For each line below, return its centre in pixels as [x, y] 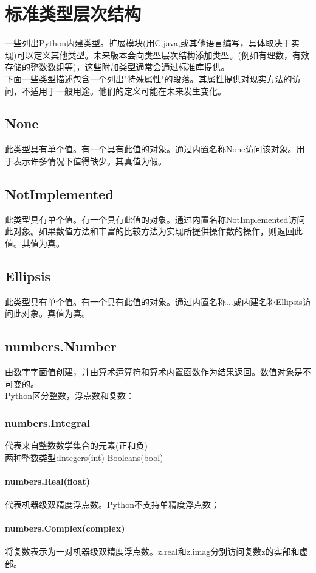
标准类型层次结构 [73, 14]
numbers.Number [61, 346]
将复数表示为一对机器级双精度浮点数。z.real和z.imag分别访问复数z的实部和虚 [156, 551]
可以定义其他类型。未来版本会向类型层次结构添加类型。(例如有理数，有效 [163, 54]
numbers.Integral [48, 422]
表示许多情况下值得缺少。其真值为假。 [90, 160]
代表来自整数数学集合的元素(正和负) [76, 445]
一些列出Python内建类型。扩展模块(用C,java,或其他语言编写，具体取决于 [148, 43]
